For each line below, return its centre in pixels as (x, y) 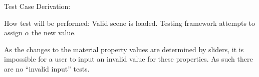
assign (13, 33)
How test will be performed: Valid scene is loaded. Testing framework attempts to (130, 23)
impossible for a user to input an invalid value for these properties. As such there (128, 59)
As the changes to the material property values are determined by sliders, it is (124, 49)
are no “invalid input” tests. (47, 68)
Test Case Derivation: (37, 6)
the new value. (54, 33)
